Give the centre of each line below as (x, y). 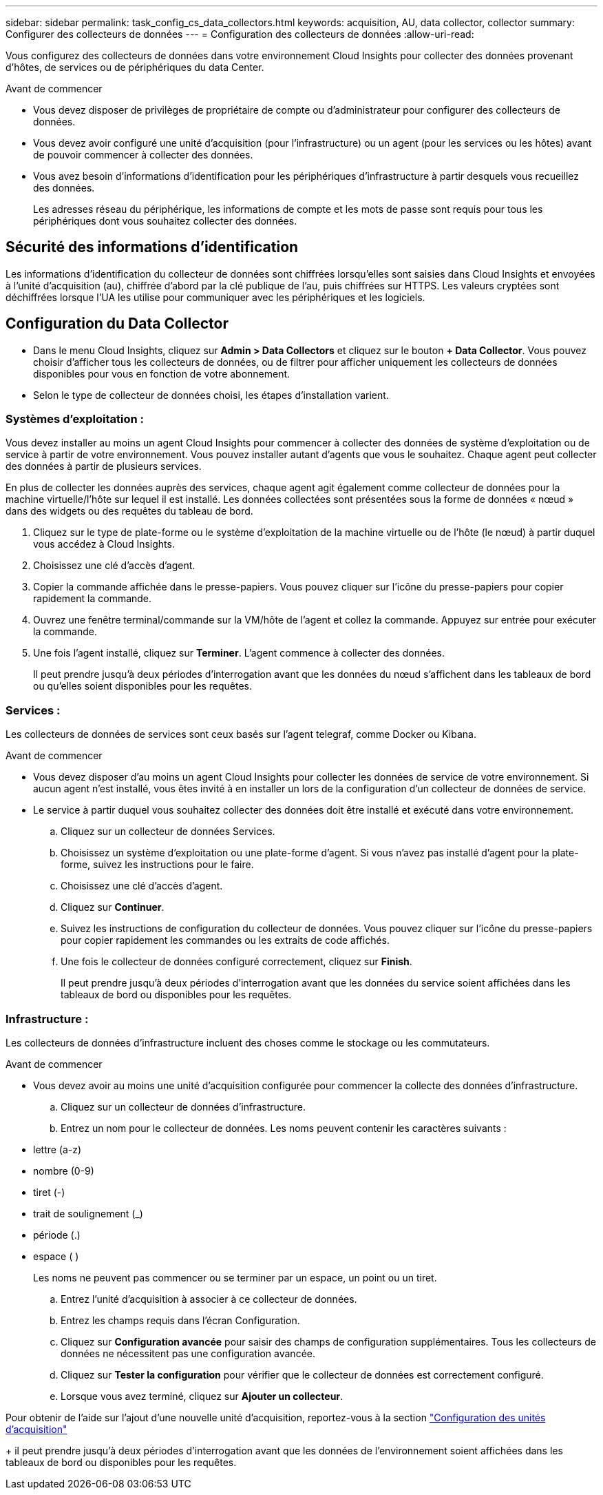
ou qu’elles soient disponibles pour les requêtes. (143, 686)
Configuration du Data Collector (117, 324)
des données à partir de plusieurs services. (104, 466)
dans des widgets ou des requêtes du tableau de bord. (129, 511)
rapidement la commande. (93, 599)
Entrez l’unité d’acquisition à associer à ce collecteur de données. (209, 1299)
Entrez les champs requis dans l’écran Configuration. (180, 1320)
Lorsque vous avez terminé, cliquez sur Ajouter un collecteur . (202, 1396)
